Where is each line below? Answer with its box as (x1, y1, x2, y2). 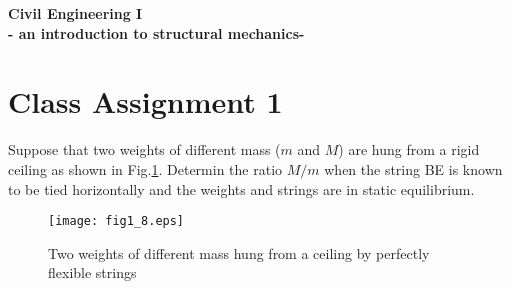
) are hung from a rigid (338, 139, 480, 160)
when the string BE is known (324, 158, 503, 179)
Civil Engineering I (8, 3, 143, 23)
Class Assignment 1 (8, 81, 283, 122)
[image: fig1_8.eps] (48, 214, 185, 229)
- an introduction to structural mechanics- (8, 22, 305, 43)
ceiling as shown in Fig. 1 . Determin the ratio (8, 158, 283, 179)
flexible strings (48, 262, 137, 283)
